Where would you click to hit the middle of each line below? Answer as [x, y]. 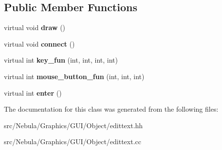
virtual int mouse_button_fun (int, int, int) [74, 76]
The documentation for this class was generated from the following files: [111, 109]
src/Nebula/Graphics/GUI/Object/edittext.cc [73, 142]
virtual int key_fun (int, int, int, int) [61, 60]
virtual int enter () [33, 92]
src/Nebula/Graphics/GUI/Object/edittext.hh [74, 125]
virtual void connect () [39, 43]
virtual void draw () [35, 27]
